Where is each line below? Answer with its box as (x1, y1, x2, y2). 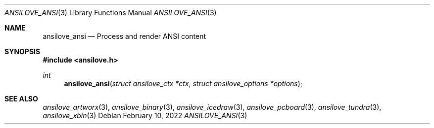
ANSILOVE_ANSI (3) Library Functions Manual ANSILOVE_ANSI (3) (4, 8, 217, 17)
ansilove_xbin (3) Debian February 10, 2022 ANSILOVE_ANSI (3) (43, 111, 247, 120)
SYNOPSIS (4, 47, 41, 56)
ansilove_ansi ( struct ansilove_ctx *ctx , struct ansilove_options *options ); (64, 79, 303, 88)
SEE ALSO (4, 95, 38, 103)
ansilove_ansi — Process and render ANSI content (43, 32, 206, 40)
